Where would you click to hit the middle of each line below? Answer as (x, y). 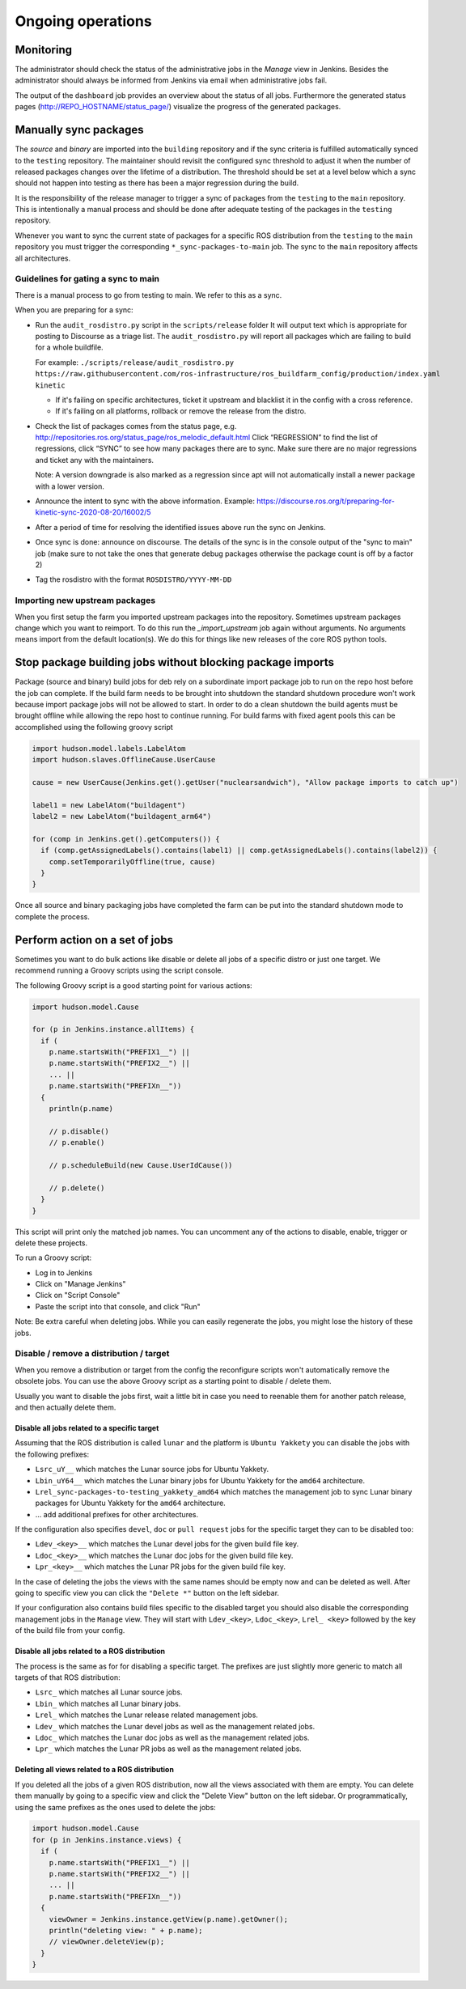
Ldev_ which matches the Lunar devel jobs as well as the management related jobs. (175, 1726)
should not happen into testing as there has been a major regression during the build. (157, 183)
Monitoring (44, 50)
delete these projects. (51, 1243)
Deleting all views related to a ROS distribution (94, 1770)
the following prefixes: (52, 1454)
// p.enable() (77, 1143)
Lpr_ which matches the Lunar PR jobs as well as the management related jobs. (169, 1749)
